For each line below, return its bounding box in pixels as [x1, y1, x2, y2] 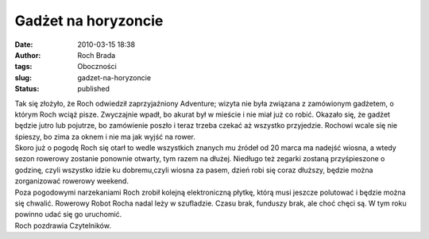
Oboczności [77, 62, 117, 71]
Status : [14, 84, 40, 94]
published [77, 84, 110, 94]
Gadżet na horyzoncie [14, 12, 164, 29]
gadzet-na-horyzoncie [77, 72, 151, 83]
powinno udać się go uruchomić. [14, 210, 122, 219]
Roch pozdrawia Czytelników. [14, 221, 111, 230]
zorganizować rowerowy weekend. [14, 176, 129, 186]
